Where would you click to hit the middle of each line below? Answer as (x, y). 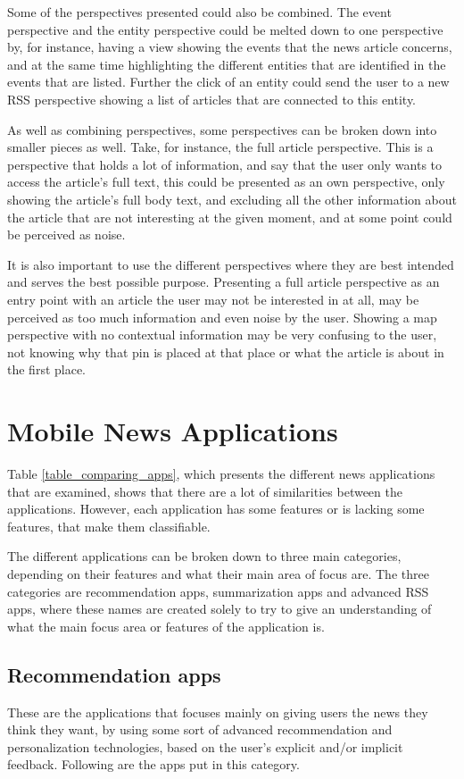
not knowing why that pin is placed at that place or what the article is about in (226, 352)
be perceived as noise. (66, 235)
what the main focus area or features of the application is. (166, 626)
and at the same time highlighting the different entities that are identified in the (227, 64)
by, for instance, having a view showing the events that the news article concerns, (230, 47)
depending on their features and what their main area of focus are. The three (218, 573)
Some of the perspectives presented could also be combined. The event (199, 12)
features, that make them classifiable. (109, 526)
